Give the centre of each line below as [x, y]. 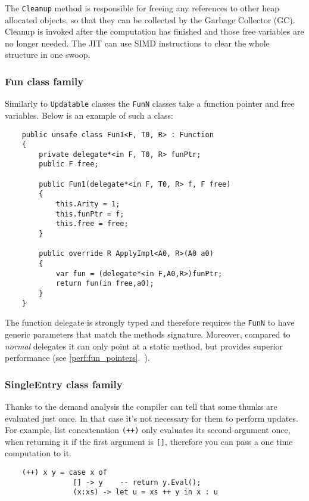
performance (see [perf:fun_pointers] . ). [77, 358]
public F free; [69, 164]
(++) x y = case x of [64, 473]
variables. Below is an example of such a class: [89, 115]
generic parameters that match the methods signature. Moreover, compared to [148, 334]
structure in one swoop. [48, 55]
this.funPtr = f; [90, 214]
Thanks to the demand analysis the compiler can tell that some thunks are [141, 406]
